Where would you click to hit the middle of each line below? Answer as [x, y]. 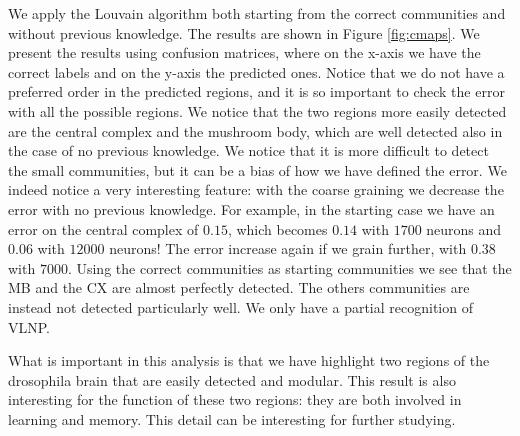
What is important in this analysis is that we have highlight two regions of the [249, 360]
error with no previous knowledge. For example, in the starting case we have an [251, 208]
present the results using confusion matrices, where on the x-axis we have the [244, 52]
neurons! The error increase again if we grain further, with [288, 248]
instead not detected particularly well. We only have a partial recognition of [240, 306]
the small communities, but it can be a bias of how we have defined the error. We [257, 169]
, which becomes [277, 228]
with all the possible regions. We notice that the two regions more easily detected [257, 110]
